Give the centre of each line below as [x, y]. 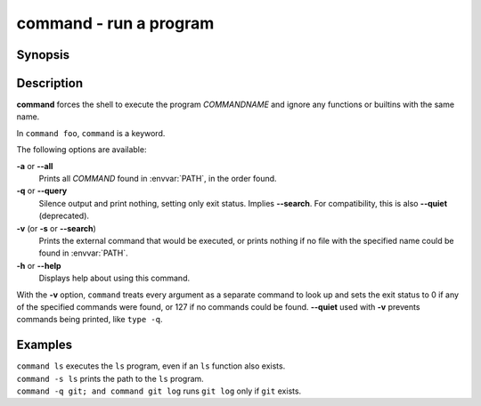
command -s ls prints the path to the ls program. [110, 378]
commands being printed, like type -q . [90, 320]
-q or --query [42, 191]
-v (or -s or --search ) [57, 228]
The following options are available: [82, 150]
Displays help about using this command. [114, 278]
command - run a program [115, 23]
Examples [45, 345]
